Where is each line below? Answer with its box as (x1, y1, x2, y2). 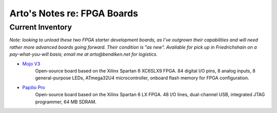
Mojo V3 (22, 60, 41, 66)
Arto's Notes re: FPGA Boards (9, 8, 138, 19)
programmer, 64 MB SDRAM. (35, 99, 97, 105)
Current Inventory (9, 22, 72, 32)
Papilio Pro (22, 84, 46, 91)
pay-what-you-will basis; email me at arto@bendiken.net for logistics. (9, 51, 158, 57)
